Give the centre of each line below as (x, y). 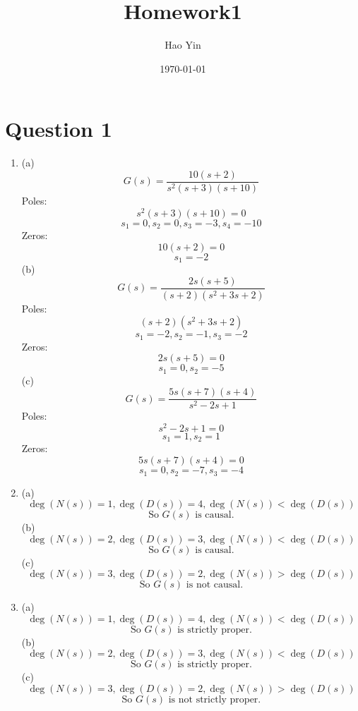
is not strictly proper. (215, 700)
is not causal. (215, 585)
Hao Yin (183, 45)
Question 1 (59, 129)
